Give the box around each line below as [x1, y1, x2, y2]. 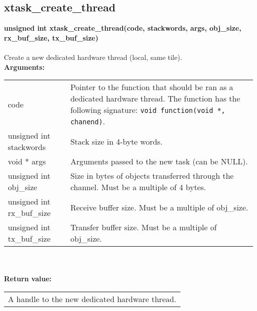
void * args [8, 155, 46, 167]
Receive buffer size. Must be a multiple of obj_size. [70, 201, 249, 213]
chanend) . [70, 115, 105, 127]
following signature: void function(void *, [70, 104, 225, 116]
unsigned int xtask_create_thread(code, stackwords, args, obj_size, [4, 23, 242, 33]
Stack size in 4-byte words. [70, 135, 163, 147]
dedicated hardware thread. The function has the [70, 93, 240, 104]
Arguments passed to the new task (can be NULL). [70, 155, 248, 167]
